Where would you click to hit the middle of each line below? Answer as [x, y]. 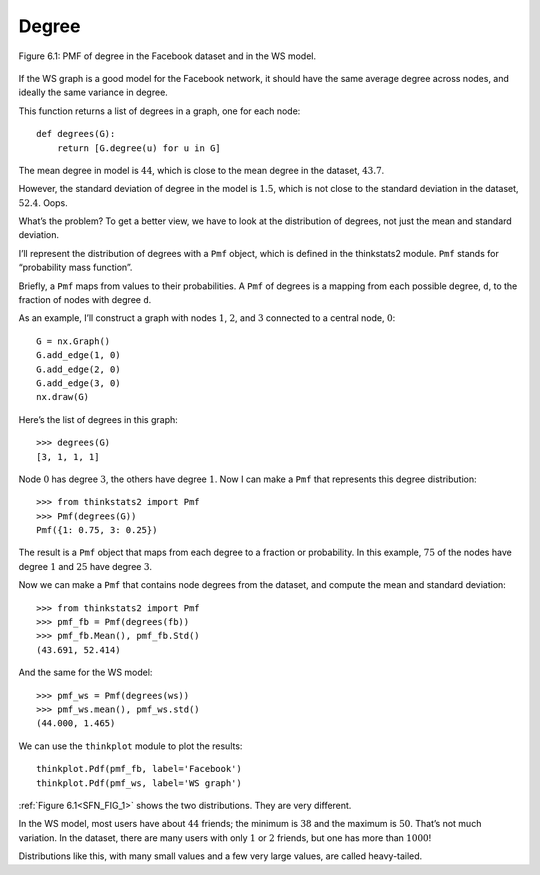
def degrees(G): [76, 134]
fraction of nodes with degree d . [85, 300]
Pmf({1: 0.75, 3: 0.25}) [97, 530]
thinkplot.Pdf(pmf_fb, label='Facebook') [139, 769]
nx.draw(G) [63, 397]
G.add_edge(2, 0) [78, 369]
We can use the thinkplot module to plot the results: [130, 746]
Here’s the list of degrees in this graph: [98, 419]
